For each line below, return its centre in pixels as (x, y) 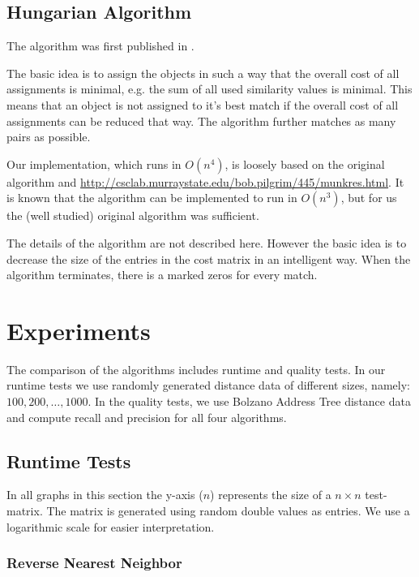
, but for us (369, 198)
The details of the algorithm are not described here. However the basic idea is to (207, 242)
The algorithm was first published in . (100, 46)
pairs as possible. (49, 137)
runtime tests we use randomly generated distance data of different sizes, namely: (208, 385)
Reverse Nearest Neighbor (94, 563)
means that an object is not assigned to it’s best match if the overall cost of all (203, 104)
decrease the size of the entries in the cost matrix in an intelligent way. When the (209, 258)
